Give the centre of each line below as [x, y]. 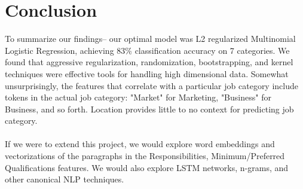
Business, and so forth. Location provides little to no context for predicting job [149, 109]
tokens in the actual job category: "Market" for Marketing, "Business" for [138, 97]
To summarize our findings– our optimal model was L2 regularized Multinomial [150, 39]
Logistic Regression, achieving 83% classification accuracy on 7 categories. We [147, 50]
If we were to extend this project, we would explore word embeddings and [140, 144]
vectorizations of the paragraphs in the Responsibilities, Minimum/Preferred [145, 156]
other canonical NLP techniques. [65, 179]
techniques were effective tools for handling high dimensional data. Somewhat [147, 73]
